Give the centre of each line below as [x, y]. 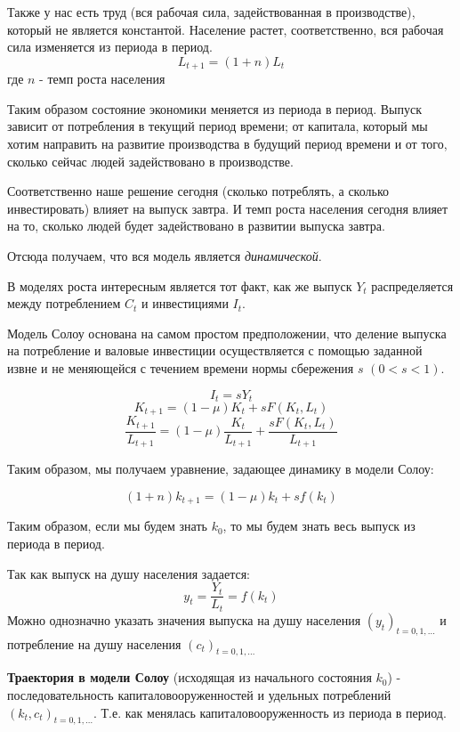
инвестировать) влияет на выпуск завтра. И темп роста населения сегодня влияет [228, 208]
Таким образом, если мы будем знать [107, 526]
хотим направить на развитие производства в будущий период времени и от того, [227, 144]
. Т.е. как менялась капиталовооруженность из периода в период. [270, 712]
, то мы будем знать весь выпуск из [319, 526]
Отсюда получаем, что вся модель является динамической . [165, 255]
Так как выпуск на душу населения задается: [129, 573]
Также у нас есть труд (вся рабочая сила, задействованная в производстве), [211, 12]
